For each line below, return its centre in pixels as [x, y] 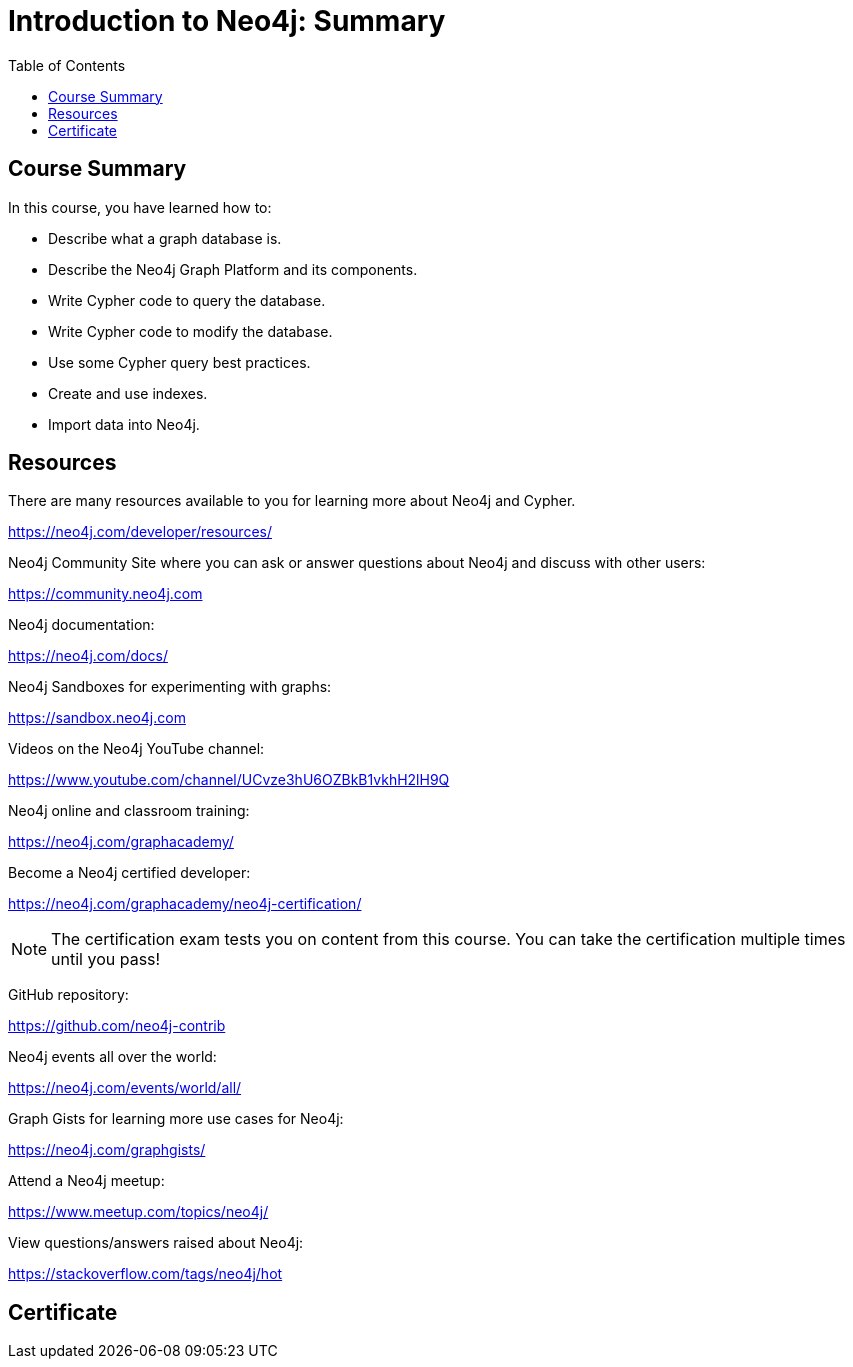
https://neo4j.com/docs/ [88, 656]
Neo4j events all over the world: [112, 1057]
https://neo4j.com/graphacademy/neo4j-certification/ [185, 904]
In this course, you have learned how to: [140, 207]
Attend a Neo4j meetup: [86, 1181]
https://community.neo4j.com [105, 594]
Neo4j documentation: [81, 625]
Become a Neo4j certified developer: [129, 873]
